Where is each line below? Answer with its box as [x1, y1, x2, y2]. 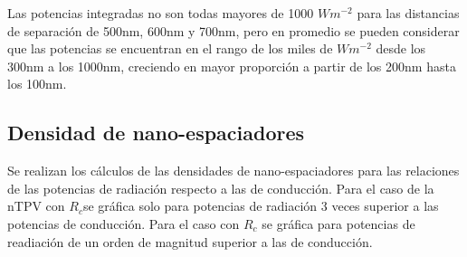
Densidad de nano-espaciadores [7, 119, 305, 147]
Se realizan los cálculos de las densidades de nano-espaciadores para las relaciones [7, 161, 460, 180]
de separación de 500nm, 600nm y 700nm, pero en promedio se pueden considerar [7, 21, 460, 40]
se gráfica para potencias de [262, 214, 415, 233]
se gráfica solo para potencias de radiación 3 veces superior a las [82, 196, 439, 215]
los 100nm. [7, 74, 67, 93]
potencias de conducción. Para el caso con [7, 214, 240, 233]
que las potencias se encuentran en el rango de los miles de [7, 39, 333, 58]
